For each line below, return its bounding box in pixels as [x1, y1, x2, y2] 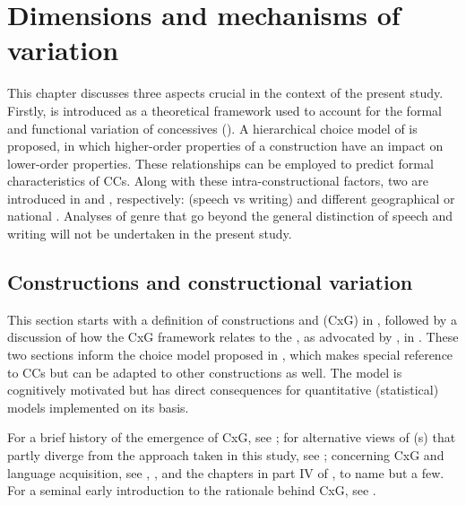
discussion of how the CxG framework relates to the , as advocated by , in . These [7, 327, 459, 346]
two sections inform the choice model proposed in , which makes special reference [7, 345, 453, 364]
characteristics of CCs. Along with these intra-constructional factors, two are [7, 171, 429, 190]
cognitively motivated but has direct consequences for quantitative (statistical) [7, 380, 439, 399]
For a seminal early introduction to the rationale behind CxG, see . [7, 481, 376, 500]
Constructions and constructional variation [7, 268, 413, 296]
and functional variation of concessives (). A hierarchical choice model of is [7, 118, 418, 137]
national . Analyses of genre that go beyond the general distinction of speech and [7, 206, 453, 225]
